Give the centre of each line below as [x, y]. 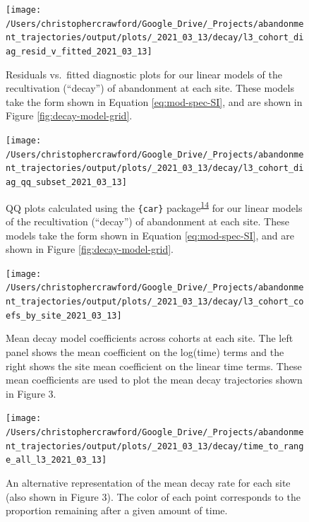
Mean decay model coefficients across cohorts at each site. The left [150, 338]
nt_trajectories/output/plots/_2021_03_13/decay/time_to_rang [155, 446]
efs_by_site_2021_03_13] [64, 315]
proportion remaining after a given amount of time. [117, 510]
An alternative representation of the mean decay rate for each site [148, 482]
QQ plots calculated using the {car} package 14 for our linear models [154, 206]
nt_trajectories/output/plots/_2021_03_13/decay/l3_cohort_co [155, 302]
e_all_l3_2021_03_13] [56, 460]
